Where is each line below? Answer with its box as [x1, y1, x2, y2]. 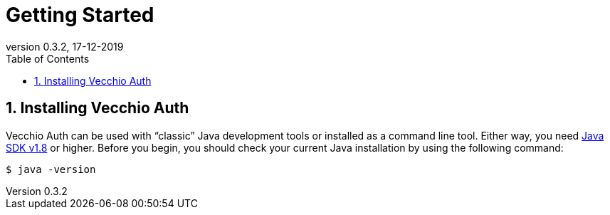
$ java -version [6, 163, 96, 175]
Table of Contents [6, 52, 90, 65]
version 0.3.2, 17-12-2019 [6, 40, 124, 53]
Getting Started [6, 3, 154, 27]
